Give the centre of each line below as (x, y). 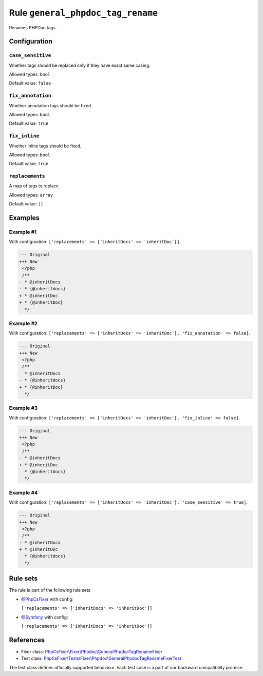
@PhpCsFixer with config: (47, 599)
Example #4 (23, 493)
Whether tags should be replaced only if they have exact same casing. (80, 65)
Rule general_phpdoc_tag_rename (84, 13)
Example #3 (23, 408)
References (27, 640)
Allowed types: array (31, 195)
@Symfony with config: (45, 617)
